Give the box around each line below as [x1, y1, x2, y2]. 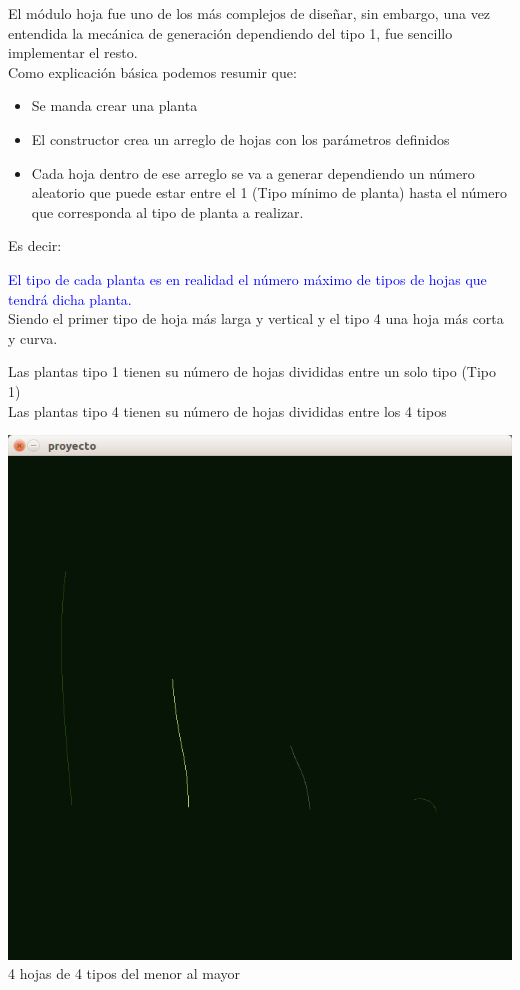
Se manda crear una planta [31, 95, 198, 116]
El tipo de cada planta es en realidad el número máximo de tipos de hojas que [8, 268, 487, 289]
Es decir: [8, 235, 62, 256]
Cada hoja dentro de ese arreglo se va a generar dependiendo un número [31, 162, 475, 183]
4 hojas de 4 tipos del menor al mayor [8, 963, 240, 984]
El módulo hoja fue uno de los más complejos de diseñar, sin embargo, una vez [8, 3, 491, 23]
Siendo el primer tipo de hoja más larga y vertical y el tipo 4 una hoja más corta [8, 308, 504, 329]
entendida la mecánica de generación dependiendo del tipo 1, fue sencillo [8, 22, 453, 43]
